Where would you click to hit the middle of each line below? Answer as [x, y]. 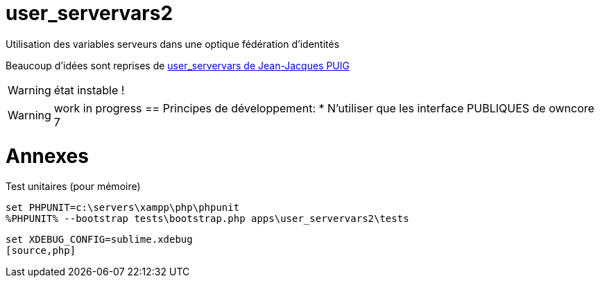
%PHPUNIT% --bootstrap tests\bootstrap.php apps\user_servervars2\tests [207, 219]
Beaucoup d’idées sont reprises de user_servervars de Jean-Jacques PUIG [178, 65]
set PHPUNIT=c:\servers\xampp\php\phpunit [123, 208]
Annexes [47, 156]
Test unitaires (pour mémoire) [73, 187]
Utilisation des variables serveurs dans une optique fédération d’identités [173, 44]
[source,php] [41, 251]
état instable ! [89, 90]
